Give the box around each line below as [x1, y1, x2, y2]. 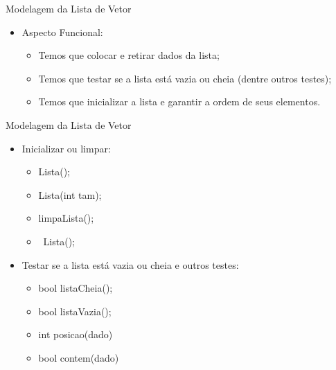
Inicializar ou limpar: [21, 141, 111, 155]
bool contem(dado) [38, 350, 119, 364]
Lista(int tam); [38, 187, 102, 202]
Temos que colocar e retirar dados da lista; [38, 48, 220, 62]
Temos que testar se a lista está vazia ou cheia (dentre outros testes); [38, 71, 332, 85]
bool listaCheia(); [38, 281, 113, 295]
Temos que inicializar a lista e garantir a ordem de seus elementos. [38, 94, 321, 109]
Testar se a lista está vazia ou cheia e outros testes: [21, 257, 239, 272]
